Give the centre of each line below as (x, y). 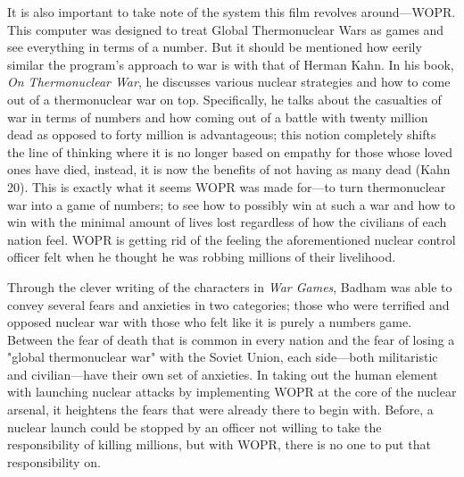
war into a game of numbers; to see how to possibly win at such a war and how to (232, 204)
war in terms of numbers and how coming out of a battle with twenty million (218, 117)
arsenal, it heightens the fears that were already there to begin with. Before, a (220, 410)
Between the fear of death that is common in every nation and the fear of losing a (231, 339)
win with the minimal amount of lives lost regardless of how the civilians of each (227, 222)
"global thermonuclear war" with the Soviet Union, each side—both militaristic (223, 357)
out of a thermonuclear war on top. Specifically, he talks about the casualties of (224, 99)
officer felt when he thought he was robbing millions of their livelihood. (202, 257)
